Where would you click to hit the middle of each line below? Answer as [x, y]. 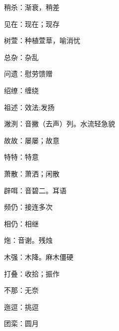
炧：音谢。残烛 [28, 240]
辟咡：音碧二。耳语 [35, 190]
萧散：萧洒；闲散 [32, 173]
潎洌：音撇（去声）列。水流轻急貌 [59, 124]
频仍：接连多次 [28, 207]
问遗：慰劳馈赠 [28, 74]
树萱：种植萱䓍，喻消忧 [42, 40]
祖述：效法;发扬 [29, 107]
